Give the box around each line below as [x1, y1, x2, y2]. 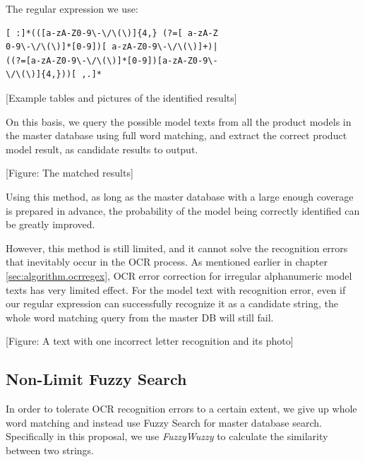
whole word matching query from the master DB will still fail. [6, 309, 274, 324]
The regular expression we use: [6, 1, 138, 16]
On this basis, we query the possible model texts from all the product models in [6, 114, 352, 129]
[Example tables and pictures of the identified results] [6, 90, 237, 105]
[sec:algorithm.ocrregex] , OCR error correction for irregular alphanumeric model [6, 268, 352, 283]
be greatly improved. [6, 217, 95, 232]
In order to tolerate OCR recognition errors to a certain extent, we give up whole [6, 401, 357, 416]
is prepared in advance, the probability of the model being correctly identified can [6, 203, 360, 218]
